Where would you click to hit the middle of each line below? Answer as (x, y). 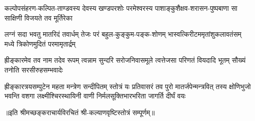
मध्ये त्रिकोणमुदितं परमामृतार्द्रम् (40, 43)
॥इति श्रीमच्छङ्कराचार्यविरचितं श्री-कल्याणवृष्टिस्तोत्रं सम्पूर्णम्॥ (80, 112)
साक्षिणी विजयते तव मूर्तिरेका (39, 17)
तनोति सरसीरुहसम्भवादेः (34, 69)
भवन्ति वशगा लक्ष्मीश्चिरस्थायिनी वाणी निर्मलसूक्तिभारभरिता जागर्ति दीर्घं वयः (95, 96)
